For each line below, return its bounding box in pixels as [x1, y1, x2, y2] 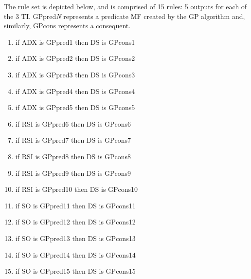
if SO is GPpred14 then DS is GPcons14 [15, 249, 136, 260]
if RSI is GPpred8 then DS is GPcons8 [15, 151, 131, 161]
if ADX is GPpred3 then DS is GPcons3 [15, 69, 135, 79]
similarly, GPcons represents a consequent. [4, 20, 131, 31]
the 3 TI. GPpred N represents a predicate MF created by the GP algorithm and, [4, 11, 245, 21]
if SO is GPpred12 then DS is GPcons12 [15, 217, 136, 227]
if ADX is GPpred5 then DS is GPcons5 [15, 102, 135, 112]
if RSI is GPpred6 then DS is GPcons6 [15, 118, 131, 129]
